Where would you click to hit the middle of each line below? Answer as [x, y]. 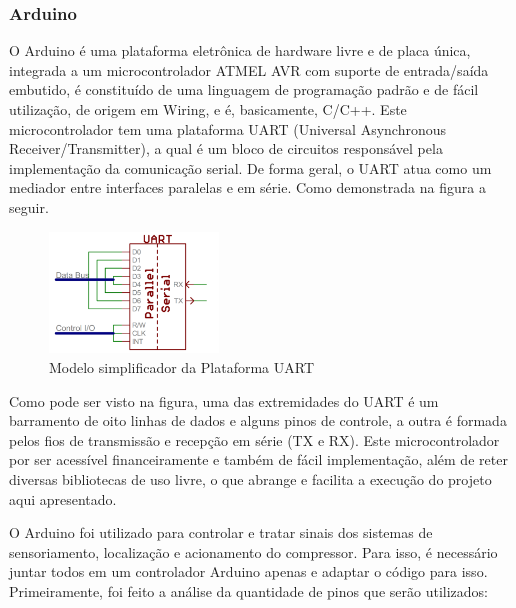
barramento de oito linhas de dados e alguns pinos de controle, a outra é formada [258, 420]
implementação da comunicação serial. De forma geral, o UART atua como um [250, 167]
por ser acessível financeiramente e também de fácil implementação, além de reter [258, 459]
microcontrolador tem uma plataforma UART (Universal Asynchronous [228, 128]
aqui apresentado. [63, 498]
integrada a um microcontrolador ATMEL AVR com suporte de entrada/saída [249, 69]
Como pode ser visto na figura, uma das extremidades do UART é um [224, 400]
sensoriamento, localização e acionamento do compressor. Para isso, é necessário [253, 551]
